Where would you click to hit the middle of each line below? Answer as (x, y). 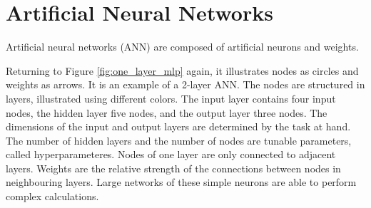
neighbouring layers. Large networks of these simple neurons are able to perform (181, 182)
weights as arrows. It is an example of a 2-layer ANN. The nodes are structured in (185, 84)
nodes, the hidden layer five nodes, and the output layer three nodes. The (167, 112)
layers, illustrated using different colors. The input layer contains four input (171, 98)
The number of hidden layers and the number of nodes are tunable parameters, (179, 140)
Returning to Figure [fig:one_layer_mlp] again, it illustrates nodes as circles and (182, 70)
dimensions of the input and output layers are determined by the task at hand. (178, 126)
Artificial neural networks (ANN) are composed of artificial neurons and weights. (182, 47)
